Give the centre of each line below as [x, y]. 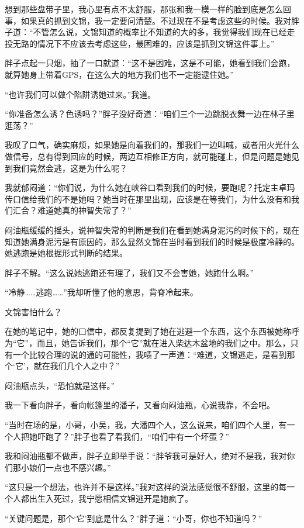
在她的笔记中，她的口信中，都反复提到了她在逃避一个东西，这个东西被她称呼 [152, 331]
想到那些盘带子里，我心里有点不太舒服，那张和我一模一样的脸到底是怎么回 [148, 9]
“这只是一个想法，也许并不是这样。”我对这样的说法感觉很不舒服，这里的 [142, 487]
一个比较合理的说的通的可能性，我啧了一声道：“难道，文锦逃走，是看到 [150, 354]
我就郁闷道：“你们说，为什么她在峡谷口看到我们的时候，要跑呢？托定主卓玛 [150, 187]
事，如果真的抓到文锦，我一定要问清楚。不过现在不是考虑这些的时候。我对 [148, 20]
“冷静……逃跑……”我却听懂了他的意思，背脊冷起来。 [101, 292]
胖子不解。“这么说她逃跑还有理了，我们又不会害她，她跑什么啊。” [129, 272]
